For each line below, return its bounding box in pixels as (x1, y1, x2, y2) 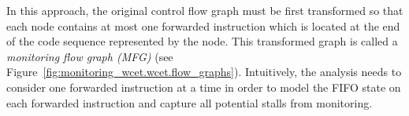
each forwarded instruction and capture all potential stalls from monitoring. (6, 94, 373, 111)
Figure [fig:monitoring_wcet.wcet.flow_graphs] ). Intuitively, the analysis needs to (6, 63, 402, 80)
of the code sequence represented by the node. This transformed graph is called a (6, 33, 398, 49)
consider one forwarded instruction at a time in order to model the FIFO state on (6, 78, 401, 95)
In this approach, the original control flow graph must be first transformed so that (6, 2, 403, 18)
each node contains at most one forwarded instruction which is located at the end (6, 17, 400, 34)
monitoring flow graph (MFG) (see (6, 48, 173, 64)
